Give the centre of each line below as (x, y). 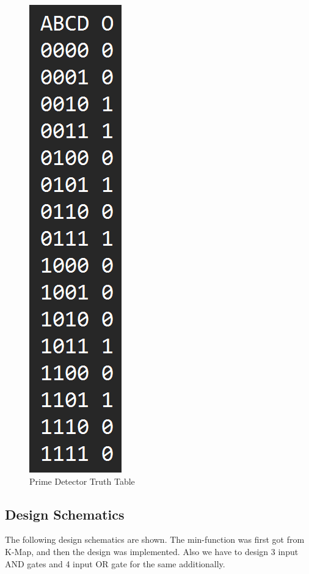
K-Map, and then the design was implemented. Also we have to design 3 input (152, 551)
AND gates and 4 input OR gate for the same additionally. (115, 563)
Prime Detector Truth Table (82, 481)
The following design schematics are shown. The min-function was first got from (155, 539)
